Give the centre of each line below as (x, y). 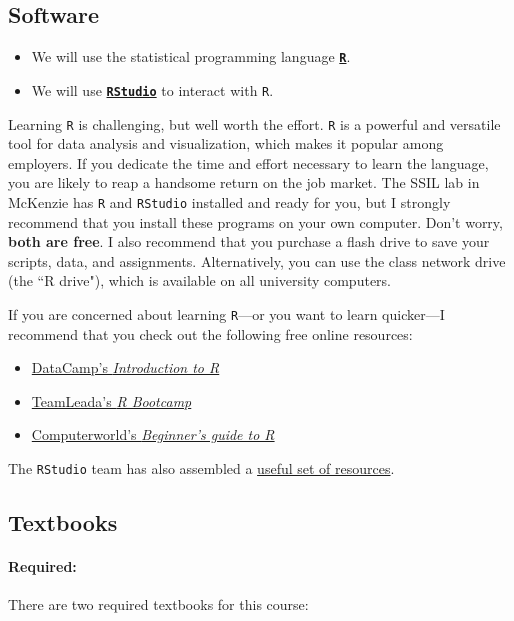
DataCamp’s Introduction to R (125, 367)
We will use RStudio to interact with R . (152, 89)
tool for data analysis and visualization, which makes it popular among (226, 143)
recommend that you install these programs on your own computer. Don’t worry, (255, 221)
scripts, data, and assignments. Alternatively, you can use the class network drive (257, 260)
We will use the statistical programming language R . (191, 56)
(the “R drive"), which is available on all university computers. (199, 280)
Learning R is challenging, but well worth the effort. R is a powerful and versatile (254, 123)
